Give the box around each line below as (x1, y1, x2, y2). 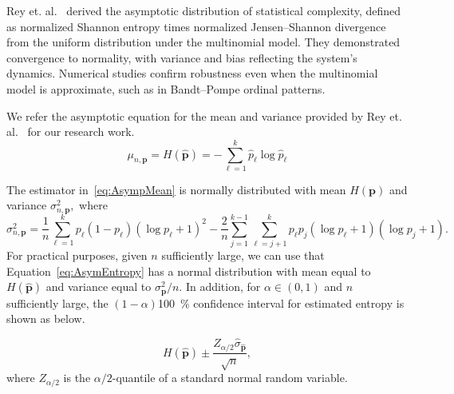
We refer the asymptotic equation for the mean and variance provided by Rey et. (6, 107, 402, 124)
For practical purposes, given (6, 247, 148, 264)
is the (63, 369, 91, 386)
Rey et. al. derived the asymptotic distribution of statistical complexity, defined (6, 2, 401, 18)
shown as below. (6, 310, 85, 327)
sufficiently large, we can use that (161, 247, 325, 264)
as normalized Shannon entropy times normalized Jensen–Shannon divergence (6, 18, 386, 34)
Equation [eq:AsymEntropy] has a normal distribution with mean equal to (6, 262, 371, 279)
